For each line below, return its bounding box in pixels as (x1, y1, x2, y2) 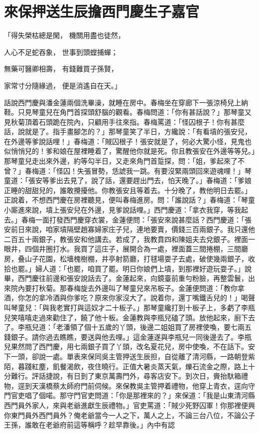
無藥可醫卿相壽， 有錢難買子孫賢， (4, 63, 118, 74)
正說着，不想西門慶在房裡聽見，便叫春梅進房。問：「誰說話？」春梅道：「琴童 (4, 195, 255, 205)
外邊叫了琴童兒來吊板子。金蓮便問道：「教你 (94, 282, 238, 293)
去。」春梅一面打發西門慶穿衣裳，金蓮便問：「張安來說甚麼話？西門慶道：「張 (4, 214, 252, 224)
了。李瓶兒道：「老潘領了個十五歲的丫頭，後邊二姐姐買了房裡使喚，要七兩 (4, 322, 245, 332)
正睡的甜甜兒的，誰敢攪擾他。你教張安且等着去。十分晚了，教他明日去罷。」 (4, 185, 252, 195)
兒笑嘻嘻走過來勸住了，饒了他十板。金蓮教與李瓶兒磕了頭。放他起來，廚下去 (4, 312, 255, 322)
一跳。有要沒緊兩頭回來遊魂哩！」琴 (132, 165, 252, 176)
